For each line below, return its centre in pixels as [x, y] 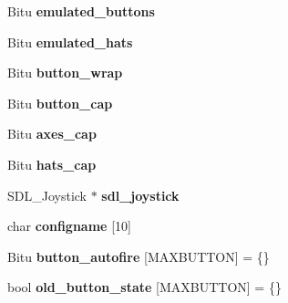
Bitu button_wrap [65, 73]
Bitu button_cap [60, 103]
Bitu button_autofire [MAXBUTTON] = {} [139, 256]
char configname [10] [69, 226]
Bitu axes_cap [52, 134]
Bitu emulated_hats [70, 42]
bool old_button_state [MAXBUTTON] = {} [144, 287]
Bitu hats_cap [52, 164]
